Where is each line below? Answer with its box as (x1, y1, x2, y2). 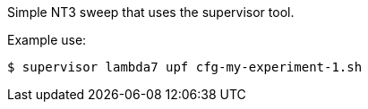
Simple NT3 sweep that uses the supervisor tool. (7, 4, 295, 20)
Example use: (7, 32, 87, 47)
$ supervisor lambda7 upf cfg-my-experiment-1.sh (7, 60, 363, 74)
